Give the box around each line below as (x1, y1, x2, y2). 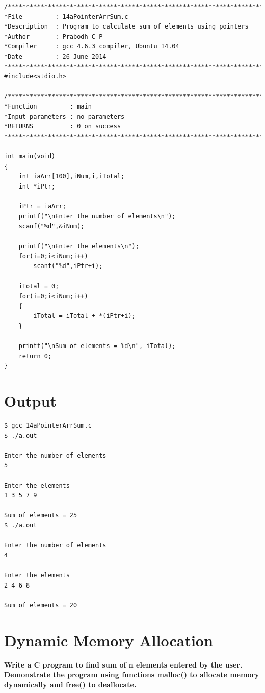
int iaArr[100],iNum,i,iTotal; (18, 173, 125, 180)
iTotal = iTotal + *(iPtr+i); (33, 312, 136, 320)
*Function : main (4, 102, 92, 110)
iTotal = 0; (18, 282, 59, 290)
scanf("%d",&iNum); (18, 223, 85, 230)
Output (4, 390, 57, 411)
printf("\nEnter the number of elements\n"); (18, 212, 176, 220)
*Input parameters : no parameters (4, 113, 125, 120)
